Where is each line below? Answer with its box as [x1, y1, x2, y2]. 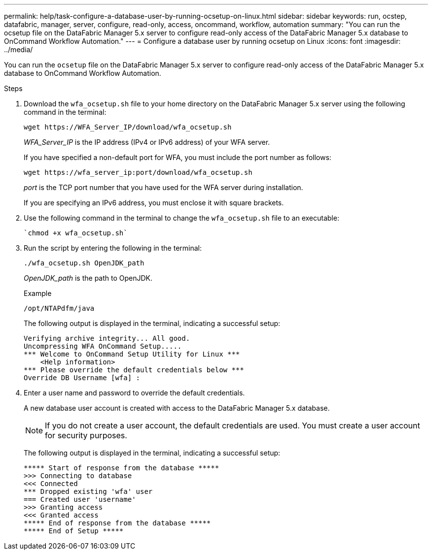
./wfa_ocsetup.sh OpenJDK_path [24, 259, 144, 267]
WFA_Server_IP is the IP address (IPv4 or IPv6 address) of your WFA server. [24, 138, 270, 146]
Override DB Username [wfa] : [24, 374, 141, 382]
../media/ [4, 45, 33, 54]
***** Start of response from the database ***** [24, 464, 219, 472]
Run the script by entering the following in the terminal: [24, 244, 202, 252]
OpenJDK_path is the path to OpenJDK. [24, 274, 153, 282]
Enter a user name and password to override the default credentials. [24, 389, 245, 397]
